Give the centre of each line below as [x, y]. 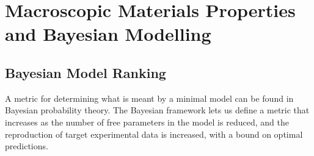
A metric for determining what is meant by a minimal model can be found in [149, 98]
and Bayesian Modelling [108, 34]
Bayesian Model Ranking [86, 72]
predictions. [27, 146]
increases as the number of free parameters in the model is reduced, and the [147, 122]
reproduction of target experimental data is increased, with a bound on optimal [154, 134]
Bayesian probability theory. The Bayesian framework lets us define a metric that [157, 110]
